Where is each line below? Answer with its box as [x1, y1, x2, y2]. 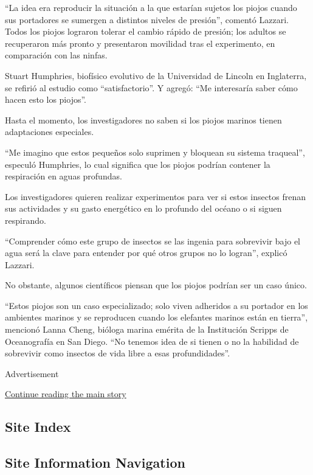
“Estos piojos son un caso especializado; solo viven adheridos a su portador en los [5, 299, 308, 311]
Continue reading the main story [5, 387, 126, 400]
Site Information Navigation [5, 453, 185, 472]
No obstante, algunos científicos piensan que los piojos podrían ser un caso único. [5, 279, 307, 291]
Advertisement [5, 367, 59, 380]
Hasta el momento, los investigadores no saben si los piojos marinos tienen [5, 113, 282, 126]
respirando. [5, 213, 46, 226]
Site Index [5, 417, 71, 436]
